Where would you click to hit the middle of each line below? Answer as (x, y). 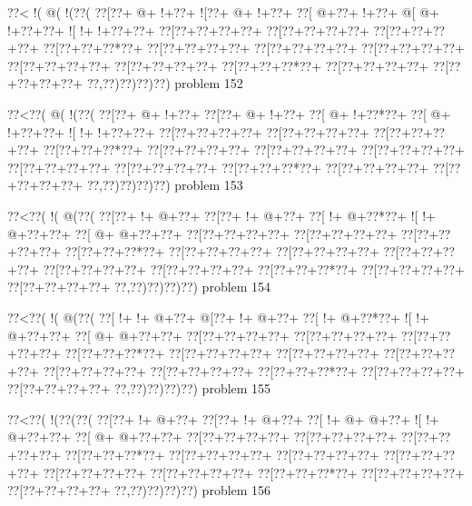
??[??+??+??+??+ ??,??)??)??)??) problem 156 (139, 490)
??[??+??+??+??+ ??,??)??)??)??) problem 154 (139, 287)
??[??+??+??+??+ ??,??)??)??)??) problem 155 (139, 388)
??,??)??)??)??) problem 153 (165, 185)
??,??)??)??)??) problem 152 (165, 83)
